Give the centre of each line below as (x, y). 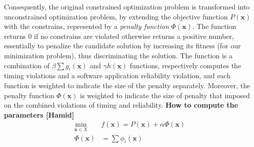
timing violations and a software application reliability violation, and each (117, 75)
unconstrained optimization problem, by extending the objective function (116, 16)
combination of (27, 65)
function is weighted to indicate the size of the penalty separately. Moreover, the (127, 85)
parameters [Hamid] (39, 114)
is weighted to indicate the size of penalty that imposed (165, 95)
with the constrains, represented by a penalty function (86, 26)
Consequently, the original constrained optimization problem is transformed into (127, 6)
